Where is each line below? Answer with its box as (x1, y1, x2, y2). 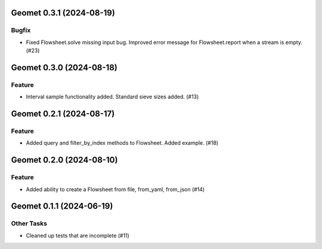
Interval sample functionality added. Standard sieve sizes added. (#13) (26, 93, 199, 101)
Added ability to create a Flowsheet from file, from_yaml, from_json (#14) (26, 185, 205, 193)
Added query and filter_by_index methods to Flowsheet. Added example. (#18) (26, 139, 219, 147)
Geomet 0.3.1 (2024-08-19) (11, 8, 116, 18)
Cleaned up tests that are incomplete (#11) (26, 232, 129, 239)
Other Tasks (11, 219, 48, 228)
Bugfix (11, 26, 31, 35)
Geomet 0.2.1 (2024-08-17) (11, 109, 115, 119)
